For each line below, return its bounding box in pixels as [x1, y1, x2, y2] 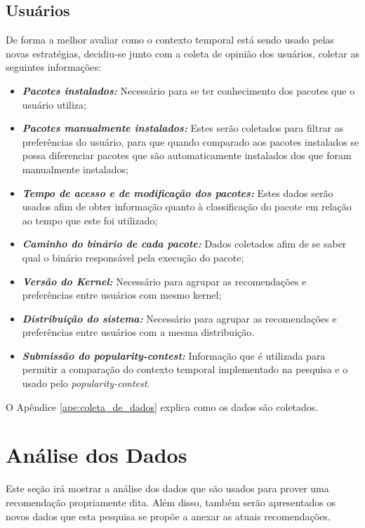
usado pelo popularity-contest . [22, 376, 150, 391]
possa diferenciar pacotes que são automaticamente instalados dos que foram [22, 148, 352, 163]
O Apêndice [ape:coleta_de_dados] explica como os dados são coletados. [6, 399, 319, 414]
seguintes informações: [6, 60, 101, 74]
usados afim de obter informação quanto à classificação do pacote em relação [22, 199, 352, 214]
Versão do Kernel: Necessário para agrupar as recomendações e [22, 273, 307, 288]
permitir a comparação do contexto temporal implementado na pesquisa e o [22, 362, 348, 377]
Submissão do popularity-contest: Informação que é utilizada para [22, 348, 326, 363]
